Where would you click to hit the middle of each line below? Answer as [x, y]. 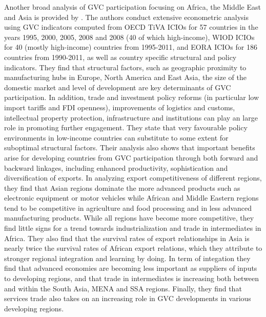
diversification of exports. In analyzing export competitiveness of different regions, [133, 178]
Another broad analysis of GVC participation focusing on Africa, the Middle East [132, 7]
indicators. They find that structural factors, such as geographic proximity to [125, 67]
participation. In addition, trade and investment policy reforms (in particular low [132, 97]
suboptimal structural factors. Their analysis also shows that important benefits [130, 147]
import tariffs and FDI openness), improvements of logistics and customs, [120, 107]
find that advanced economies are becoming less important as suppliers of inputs [131, 268]
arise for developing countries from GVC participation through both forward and [131, 157]
